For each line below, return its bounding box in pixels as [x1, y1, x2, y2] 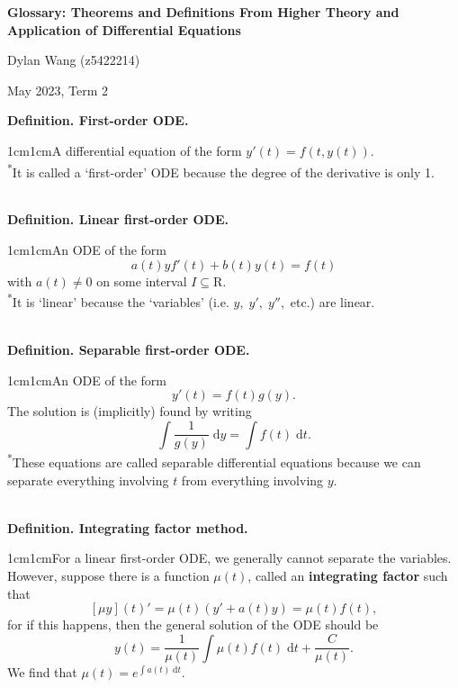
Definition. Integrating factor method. [7, 518, 248, 537]
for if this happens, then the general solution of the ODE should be [7, 615, 379, 634]
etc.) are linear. [290, 292, 375, 311]
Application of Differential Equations [7, 20, 241, 39]
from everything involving [181, 470, 324, 489]
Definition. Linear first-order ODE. [7, 210, 229, 229]
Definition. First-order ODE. [7, 111, 189, 130]
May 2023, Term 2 [7, 80, 109, 99]
